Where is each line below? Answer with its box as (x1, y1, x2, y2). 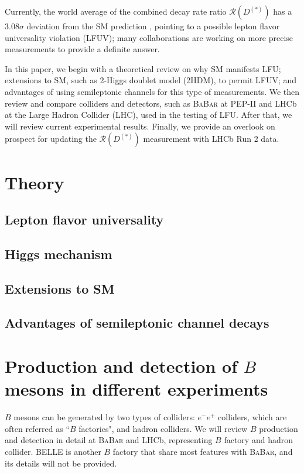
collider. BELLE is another (5, 445, 101, 457)
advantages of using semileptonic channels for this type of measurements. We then (5, 85, 300, 97)
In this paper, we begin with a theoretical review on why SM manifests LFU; (5, 62, 281, 74)
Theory (5, 170, 64, 194)
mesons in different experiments (5, 377, 268, 401)
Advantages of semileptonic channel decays (5, 314, 269, 332)
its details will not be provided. (5, 457, 117, 469)
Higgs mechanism (5, 244, 112, 263)
